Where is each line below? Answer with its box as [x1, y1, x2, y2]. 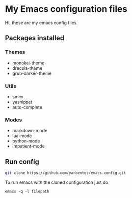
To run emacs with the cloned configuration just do [5, 179, 108, 185]
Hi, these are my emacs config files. [5, 20, 78, 26]
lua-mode [12, 133, 32, 139]
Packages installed [5, 34, 65, 42]
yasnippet [12, 99, 33, 105]
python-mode [12, 138, 40, 144]
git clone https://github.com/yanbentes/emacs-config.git [5, 170, 126, 175]
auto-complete [12, 104, 43, 110]
